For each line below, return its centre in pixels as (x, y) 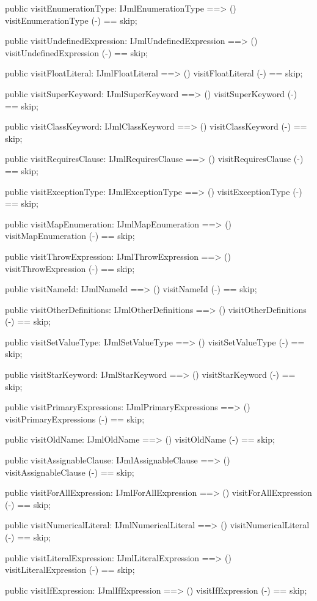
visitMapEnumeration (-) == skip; (70, 236)
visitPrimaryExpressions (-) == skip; (75, 418)
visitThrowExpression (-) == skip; (70, 268)
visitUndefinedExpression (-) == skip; (76, 52)
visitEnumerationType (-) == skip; (71, 20)
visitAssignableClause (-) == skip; (70, 472)
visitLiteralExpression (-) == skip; (70, 570)
